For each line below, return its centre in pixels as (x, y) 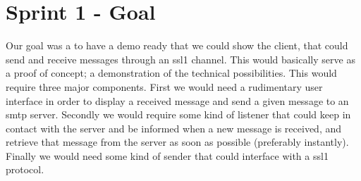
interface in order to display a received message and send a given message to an (177, 100)
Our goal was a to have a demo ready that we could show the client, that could (177, 45)
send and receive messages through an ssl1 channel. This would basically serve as (180, 59)
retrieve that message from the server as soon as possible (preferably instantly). (177, 142)
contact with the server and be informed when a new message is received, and (174, 128)
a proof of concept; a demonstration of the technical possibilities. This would (171, 73)
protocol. (25, 169)
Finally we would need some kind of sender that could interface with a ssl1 (167, 155)
